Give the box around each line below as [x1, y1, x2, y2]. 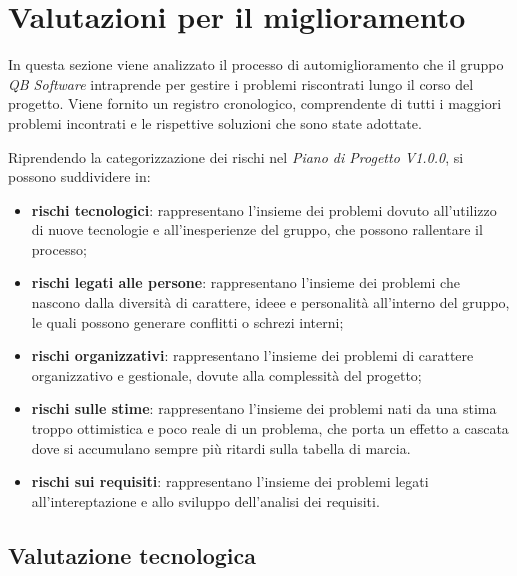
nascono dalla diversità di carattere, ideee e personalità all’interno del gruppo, [31, 292, 510, 313]
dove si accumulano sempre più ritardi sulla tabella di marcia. [31, 437, 411, 458]
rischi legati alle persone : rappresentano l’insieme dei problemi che [31, 272, 460, 293]
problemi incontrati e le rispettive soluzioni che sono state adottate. [8, 112, 422, 133]
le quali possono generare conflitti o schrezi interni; [31, 311, 344, 332]
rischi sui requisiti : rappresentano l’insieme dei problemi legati [31, 471, 429, 492]
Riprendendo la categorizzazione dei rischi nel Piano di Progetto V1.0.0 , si [8, 146, 464, 167]
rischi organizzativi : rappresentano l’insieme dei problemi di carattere [31, 345, 474, 366]
